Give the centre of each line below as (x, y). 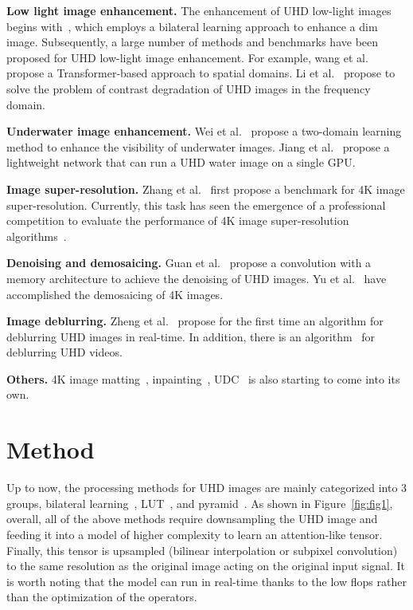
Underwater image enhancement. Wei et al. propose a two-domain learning (204, 131)
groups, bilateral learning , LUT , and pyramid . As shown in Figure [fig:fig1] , (200, 503)
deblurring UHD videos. (64, 352)
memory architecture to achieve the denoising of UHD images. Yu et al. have (197, 278)
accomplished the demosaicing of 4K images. (115, 294)
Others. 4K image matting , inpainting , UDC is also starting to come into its (203, 378)
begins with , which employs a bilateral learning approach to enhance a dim (192, 26)
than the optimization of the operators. (102, 597)
